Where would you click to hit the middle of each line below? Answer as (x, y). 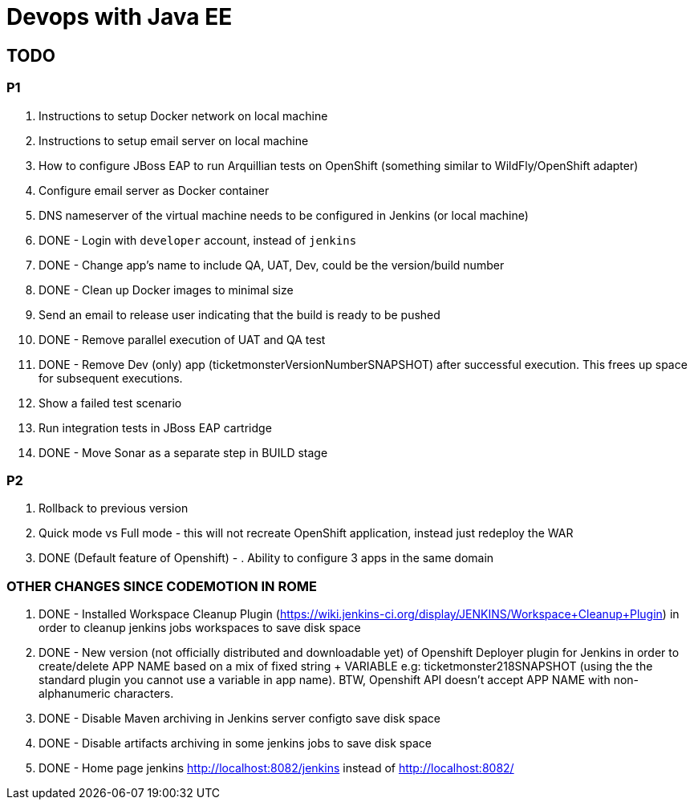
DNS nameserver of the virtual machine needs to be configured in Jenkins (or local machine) (284, 215)
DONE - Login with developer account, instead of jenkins (198, 240)
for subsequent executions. (111, 378)
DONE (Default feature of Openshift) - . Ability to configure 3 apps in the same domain (266, 558)
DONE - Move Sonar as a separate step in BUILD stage (183, 452)
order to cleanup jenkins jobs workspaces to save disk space (200, 628)
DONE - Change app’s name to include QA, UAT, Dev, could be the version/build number (272, 265)
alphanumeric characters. (106, 694)
